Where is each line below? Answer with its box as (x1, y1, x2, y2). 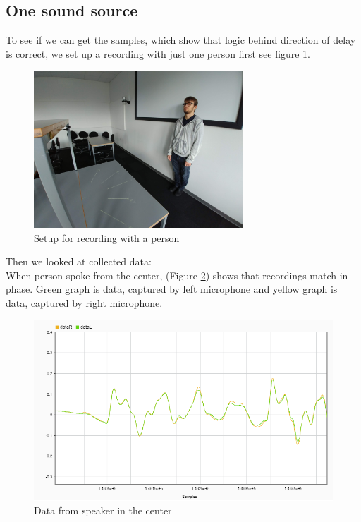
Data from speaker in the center (34, 503, 172, 518)
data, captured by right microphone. (6, 295, 163, 310)
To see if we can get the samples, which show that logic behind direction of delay (6, 32, 356, 47)
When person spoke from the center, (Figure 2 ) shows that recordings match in (6, 267, 348, 282)
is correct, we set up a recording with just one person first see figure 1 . (6, 46, 310, 61)
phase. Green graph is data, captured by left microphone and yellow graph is (6, 281, 338, 296)
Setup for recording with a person (34, 230, 180, 245)
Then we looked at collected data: (6, 254, 152, 269)
